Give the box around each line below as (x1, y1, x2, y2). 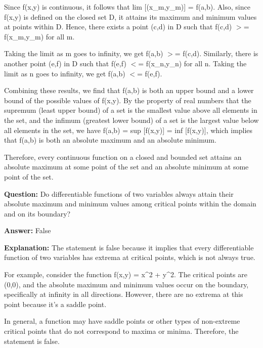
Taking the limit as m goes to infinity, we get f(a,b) (4, 48, 163, 59)
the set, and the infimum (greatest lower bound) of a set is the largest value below (4, 114, 259, 125)
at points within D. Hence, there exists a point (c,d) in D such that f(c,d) (4, 21, 232, 32)
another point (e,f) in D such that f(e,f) (4, 58, 126, 68)
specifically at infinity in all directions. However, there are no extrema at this (4, 289, 243, 299)
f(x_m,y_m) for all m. (4, 31, 75, 41)
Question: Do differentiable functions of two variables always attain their (4, 188, 234, 199)
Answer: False (4, 225, 51, 236)
